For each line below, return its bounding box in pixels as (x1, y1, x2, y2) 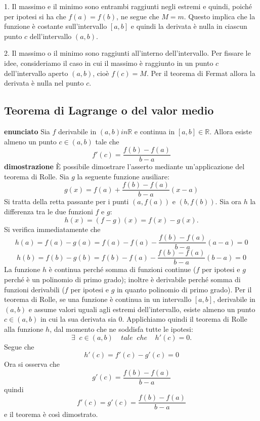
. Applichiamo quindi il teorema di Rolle (122, 314, 247, 324)
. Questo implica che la (184, 11, 255, 21)
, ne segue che (116, 11, 159, 21)
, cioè (93, 67, 109, 78)
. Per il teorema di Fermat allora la (146, 67, 255, 78)
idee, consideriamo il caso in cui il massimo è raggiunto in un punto (4, 57, 213, 68)
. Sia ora (215, 196, 241, 207)
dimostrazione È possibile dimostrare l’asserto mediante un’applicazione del (4, 161, 245, 172)
